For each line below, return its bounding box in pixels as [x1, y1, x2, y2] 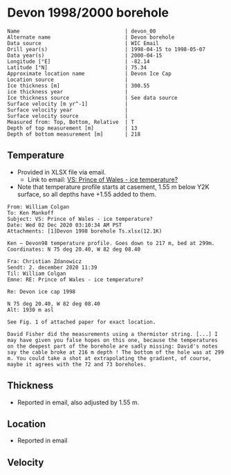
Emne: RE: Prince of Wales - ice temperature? [7, 276, 144, 283]
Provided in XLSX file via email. [17, 168, 107, 176]
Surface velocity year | [7, 106, 129, 114]
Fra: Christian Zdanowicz [7, 258, 82, 265]
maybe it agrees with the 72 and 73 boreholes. [7, 361, 147, 368]
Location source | [7, 76, 129, 83]
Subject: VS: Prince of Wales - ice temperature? [7, 215, 154, 222]
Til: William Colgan [7, 270, 67, 277]
